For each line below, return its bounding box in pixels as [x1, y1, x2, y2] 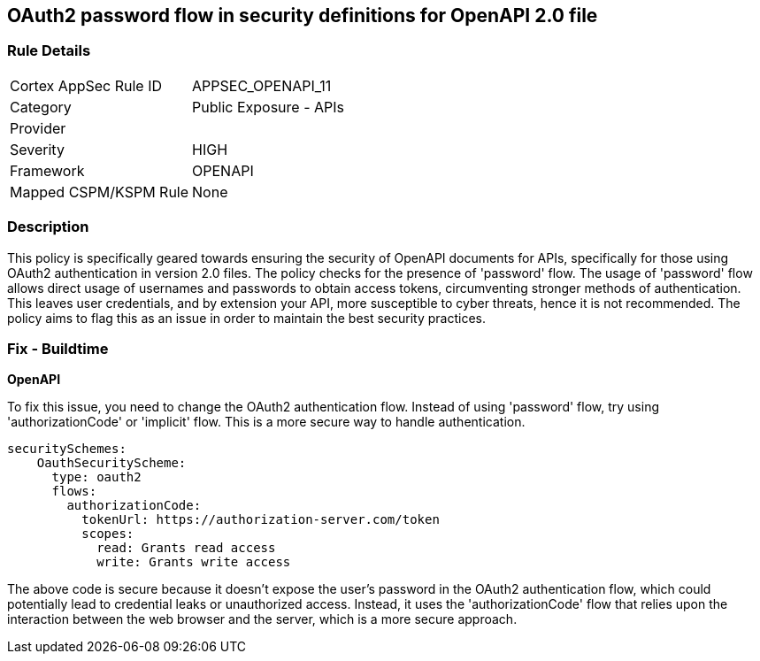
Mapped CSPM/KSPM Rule [10, 182, 189, 201]
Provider [10, 119, 66, 137]
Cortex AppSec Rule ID [10, 76, 163, 95]
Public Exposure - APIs [192, 97, 344, 116]
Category [10, 97, 72, 116]
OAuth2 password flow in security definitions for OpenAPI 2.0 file [7, 4, 598, 27]
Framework [10, 161, 85, 180]
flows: [51, 484, 97, 499]
